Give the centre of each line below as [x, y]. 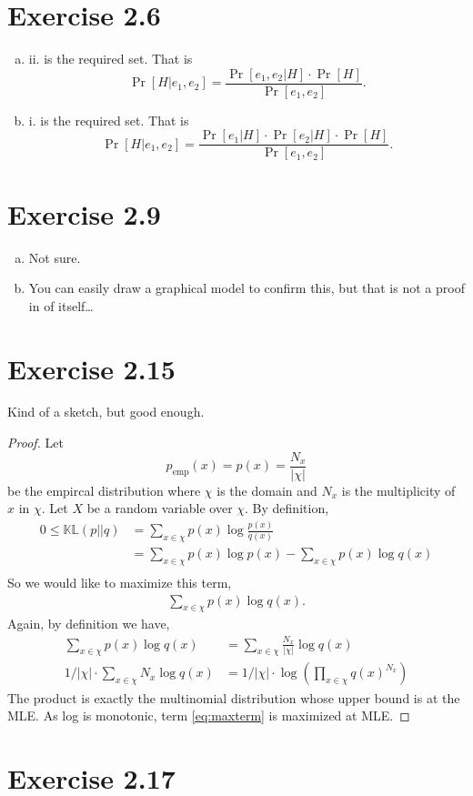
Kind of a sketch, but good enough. [106, 412]
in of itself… [61, 305]
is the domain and [267, 490]
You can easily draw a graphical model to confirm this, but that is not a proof [247, 288]
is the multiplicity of [398, 490]
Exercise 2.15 [91, 368]
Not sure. [55, 257]
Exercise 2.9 [84, 213]
